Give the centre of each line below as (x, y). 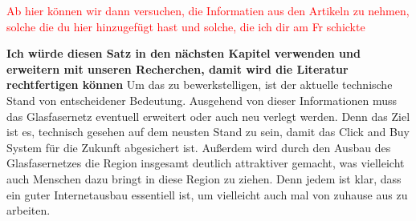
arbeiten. (29, 210)
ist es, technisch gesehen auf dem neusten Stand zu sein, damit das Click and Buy (208, 132)
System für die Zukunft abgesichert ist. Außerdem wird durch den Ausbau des (199, 147)
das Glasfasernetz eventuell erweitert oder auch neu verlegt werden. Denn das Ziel (208, 116)
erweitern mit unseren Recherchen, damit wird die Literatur (177, 68)
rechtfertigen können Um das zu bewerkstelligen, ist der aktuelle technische (200, 84)
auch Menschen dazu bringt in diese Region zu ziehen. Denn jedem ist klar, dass (204, 178)
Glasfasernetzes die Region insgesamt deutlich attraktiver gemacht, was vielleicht (206, 163)
